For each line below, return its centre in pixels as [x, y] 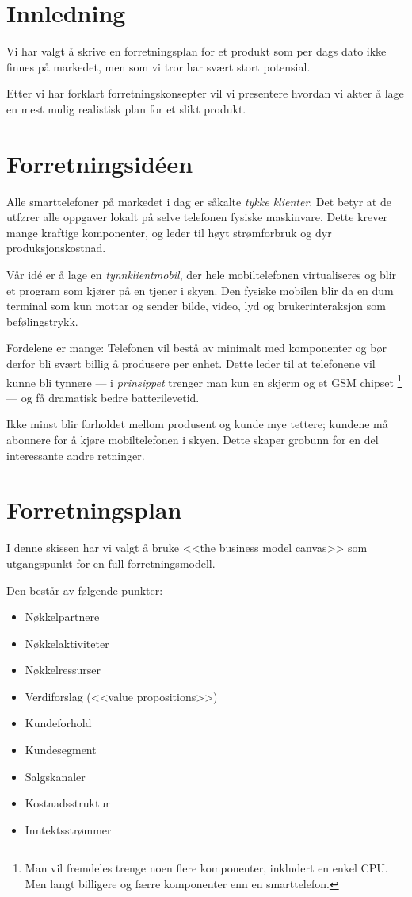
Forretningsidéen [100, 163]
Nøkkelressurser [63, 670]
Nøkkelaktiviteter [67, 643]
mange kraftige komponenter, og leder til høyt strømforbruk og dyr [169, 232]
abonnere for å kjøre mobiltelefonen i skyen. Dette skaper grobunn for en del [193, 439]
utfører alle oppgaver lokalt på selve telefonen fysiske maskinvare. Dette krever [197, 217]
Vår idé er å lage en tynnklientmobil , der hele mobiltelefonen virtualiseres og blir [202, 274]
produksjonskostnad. [56, 248]
